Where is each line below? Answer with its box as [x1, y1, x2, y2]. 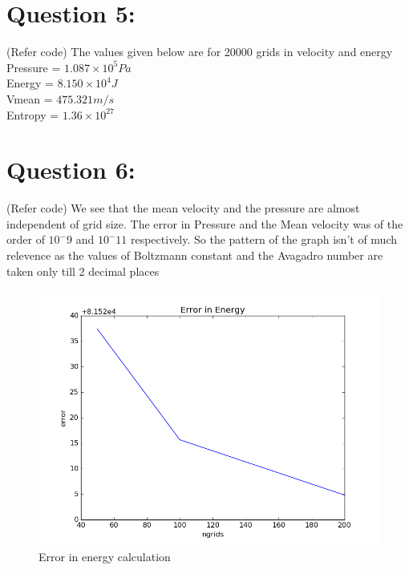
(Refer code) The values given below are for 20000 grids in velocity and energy [6, 43, 393, 60]
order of [6, 231, 45, 248]
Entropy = [6, 106, 59, 123]
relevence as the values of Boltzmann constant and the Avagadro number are [6, 247, 383, 263]
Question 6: [6, 153, 136, 186]
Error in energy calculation [38, 548, 171, 564]
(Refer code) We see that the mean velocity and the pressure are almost [6, 200, 360, 216]
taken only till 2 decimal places [6, 262, 160, 279]
